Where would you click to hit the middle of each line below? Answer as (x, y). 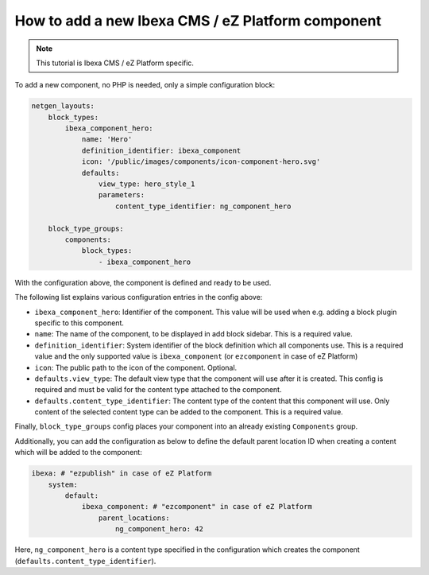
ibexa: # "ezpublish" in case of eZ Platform (122, 474)
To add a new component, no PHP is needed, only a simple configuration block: (145, 85)
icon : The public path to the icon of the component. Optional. (136, 367)
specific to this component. (79, 323)
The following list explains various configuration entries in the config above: (139, 297)
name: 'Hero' (107, 140)
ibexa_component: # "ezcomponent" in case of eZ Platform (197, 507)
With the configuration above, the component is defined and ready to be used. (143, 282)
